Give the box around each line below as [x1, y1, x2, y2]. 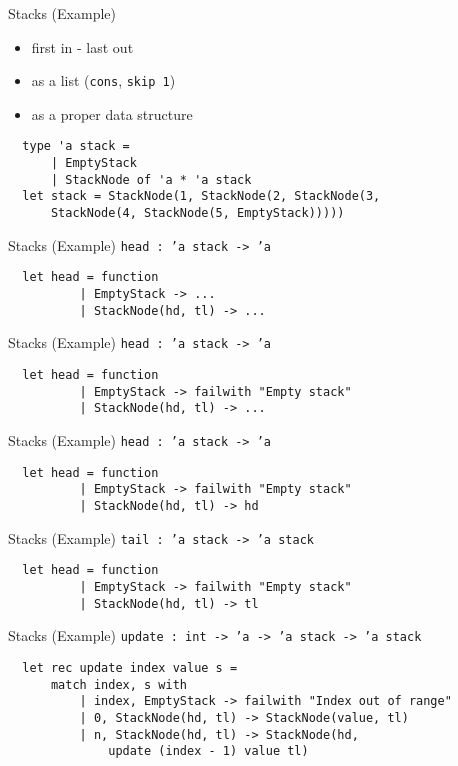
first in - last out [31, 36, 134, 57]
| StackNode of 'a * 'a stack [50, 172, 252, 187]
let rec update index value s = [22, 660, 238, 675]
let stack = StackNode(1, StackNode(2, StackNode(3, [22, 189, 381, 204]
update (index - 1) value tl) [108, 744, 309, 759]
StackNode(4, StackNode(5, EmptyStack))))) [50, 206, 345, 221]
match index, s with [50, 677, 187, 692]
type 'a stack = [22, 139, 130, 154]
